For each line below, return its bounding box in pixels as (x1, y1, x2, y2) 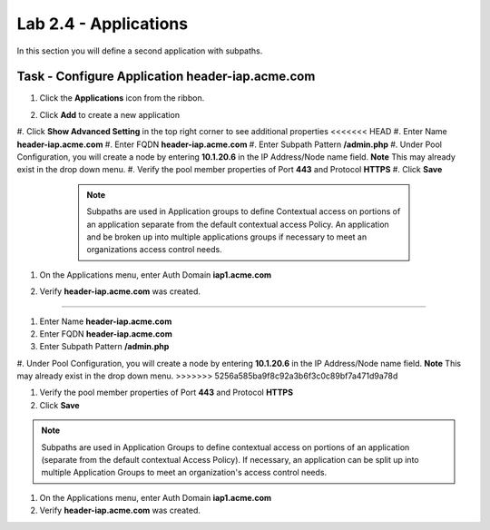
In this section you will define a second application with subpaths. (16, 45, 263, 56)
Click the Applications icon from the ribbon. (39, 93, 205, 103)
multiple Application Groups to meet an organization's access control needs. (41, 467, 327, 478)
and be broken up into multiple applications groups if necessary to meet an (86, 231, 367, 242)
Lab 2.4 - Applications (16, 14, 189, 34)
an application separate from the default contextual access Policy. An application (86, 219, 389, 230)
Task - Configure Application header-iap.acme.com (16, 69, 316, 84)
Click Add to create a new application (39, 109, 181, 120)
